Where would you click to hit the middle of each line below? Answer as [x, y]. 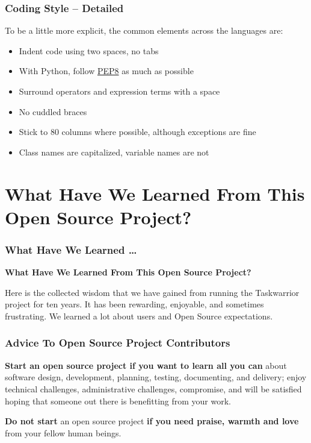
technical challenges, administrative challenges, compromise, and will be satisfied [153, 388]
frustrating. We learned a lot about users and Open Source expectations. [139, 316]
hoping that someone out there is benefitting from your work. [118, 401]
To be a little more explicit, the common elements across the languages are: [144, 30]
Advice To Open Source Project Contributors [118, 343]
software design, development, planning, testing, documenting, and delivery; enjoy [156, 377]
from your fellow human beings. [63, 432]
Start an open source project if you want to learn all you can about [146, 365]
